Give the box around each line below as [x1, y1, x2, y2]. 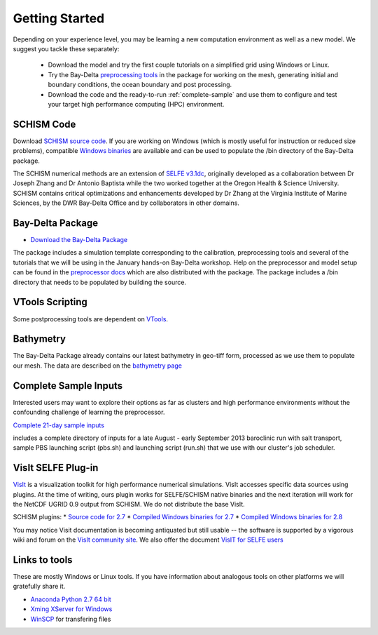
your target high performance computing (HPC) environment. [48, 100, 225, 108]
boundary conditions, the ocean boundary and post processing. [48, 81, 232, 89]
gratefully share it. [13, 582, 66, 591]
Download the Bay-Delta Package [30, 236, 128, 244]
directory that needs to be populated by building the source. [13, 278, 187, 286]
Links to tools [13, 554, 73, 566]
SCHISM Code [13, 118, 76, 130]
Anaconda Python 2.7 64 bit [30, 595, 111, 603]
